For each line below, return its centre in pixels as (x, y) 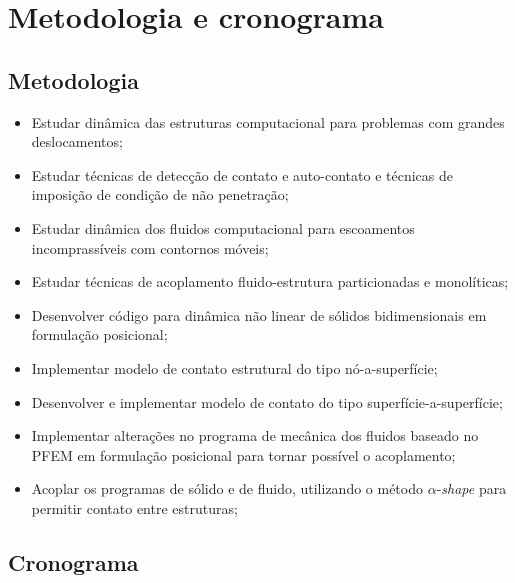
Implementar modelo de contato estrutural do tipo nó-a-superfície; (234, 367)
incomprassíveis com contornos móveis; (150, 247)
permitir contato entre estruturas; (134, 507)
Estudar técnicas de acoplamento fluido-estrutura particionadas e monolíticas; (270, 281)
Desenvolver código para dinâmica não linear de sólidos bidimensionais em (259, 314)
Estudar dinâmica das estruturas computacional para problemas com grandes (268, 121)
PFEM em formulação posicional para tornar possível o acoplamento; (243, 454)
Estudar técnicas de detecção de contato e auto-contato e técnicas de (242, 174)
